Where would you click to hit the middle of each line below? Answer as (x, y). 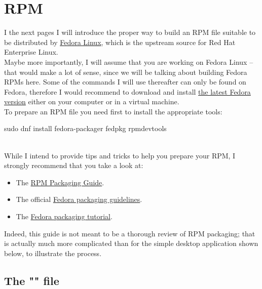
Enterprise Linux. (31, 52)
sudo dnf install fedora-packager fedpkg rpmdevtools (85, 128)
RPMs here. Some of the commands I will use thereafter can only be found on (125, 82)
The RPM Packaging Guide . (60, 182)
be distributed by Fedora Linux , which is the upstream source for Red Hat (120, 42)
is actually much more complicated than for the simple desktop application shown (131, 243)
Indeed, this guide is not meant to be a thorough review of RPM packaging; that (130, 233)
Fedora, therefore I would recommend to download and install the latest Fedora (127, 91)
